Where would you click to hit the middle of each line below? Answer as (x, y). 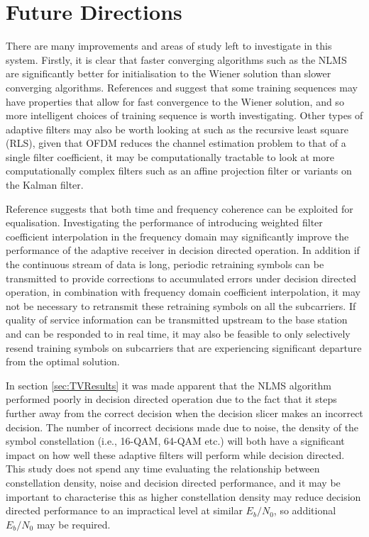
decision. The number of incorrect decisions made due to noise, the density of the (182, 427)
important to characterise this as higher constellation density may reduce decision (183, 496)
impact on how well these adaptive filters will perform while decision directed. (175, 454)
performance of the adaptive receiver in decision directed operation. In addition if (183, 250)
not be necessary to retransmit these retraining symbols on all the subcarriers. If (181, 305)
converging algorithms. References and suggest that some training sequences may (182, 87)
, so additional (305, 510)
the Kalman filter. (45, 185)
